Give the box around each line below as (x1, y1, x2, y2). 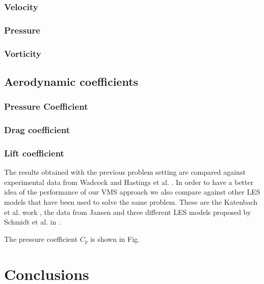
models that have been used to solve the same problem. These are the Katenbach (4, 197, 257, 207)
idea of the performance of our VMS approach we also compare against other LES (4, 186, 260, 197)
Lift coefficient (4, 146, 64, 159)
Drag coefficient (4, 123, 70, 136)
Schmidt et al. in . (4, 216, 61, 227)
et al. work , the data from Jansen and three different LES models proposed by (4, 206, 251, 217)
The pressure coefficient (4, 233, 78, 244)
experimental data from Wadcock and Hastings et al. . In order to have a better (4, 176, 254, 187)
